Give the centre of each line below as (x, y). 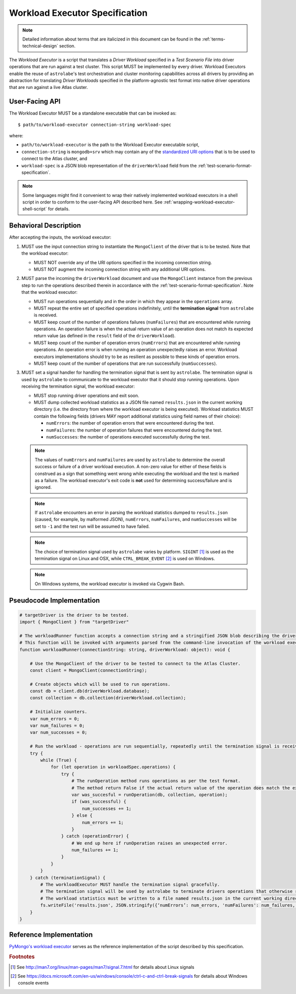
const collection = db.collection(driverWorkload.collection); (108, 698)
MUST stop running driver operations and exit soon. (87, 396)
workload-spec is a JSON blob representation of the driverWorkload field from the (109, 165)
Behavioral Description (45, 225)
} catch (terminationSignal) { (68, 877)
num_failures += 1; (95, 850)
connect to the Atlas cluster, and (54, 159)
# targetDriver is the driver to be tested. (74, 615)
